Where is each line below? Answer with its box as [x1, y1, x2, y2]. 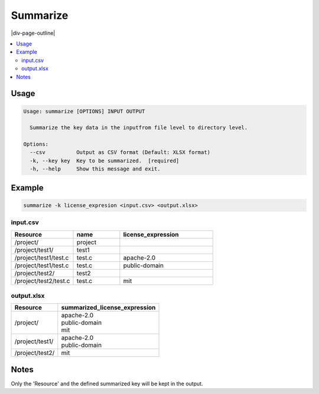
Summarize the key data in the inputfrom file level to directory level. [30, 124, 248, 131]
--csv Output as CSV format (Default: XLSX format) [30, 149, 211, 156]
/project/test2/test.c [14, 277, 70, 285]
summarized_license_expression [61, 304, 156, 312]
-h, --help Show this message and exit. [30, 166, 161, 172]
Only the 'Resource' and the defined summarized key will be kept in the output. [11, 380, 203, 387]
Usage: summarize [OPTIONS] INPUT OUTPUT [23, 108, 145, 114]
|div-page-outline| [11, 29, 56, 37]
